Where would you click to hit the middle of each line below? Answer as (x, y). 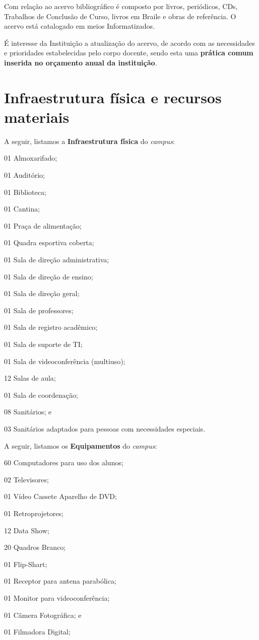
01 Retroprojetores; (34, 513)
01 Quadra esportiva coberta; (49, 242)
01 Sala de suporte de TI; (43, 344)
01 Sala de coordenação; (41, 395)
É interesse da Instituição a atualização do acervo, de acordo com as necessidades (129, 43)
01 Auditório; (24, 175)
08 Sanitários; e (28, 412)
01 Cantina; (22, 209)
